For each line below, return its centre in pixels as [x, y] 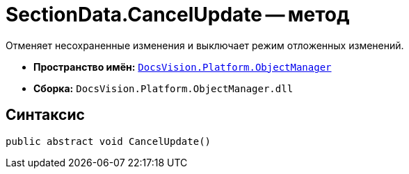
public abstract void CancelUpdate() [109, 141]
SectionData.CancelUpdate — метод [178, 15]
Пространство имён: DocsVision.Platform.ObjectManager [183, 67]
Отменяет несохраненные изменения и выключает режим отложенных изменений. [205, 45]
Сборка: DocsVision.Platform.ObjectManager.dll [163, 88]
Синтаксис [45, 115]
